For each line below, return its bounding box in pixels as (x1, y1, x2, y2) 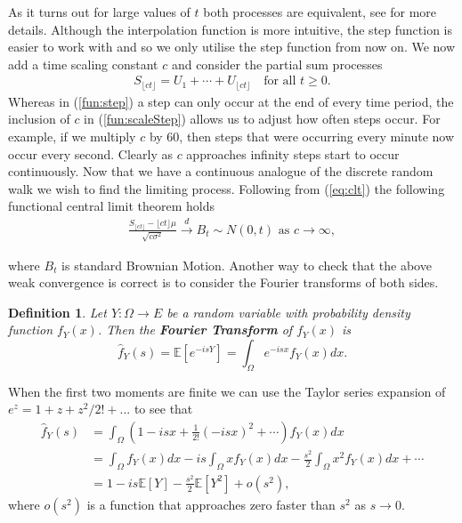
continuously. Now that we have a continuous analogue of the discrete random (8, 162, 434, 181)
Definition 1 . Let (8, 302, 107, 321)
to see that (134, 399, 193, 418)
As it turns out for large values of (8, 3, 190, 20)
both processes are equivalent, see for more (203, 3, 437, 20)
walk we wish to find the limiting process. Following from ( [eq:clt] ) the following (8, 179, 445, 197)
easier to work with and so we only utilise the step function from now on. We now (8, 37, 456, 56)
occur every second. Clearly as (8, 144, 173, 163)
